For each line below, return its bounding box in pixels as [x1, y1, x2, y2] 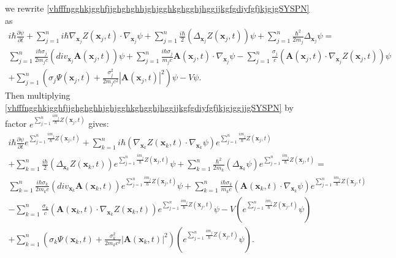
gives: [88, 117, 109, 130]
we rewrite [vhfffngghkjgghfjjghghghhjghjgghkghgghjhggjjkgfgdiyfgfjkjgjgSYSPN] [5, 2, 310, 14]
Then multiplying [5, 89, 70, 102]
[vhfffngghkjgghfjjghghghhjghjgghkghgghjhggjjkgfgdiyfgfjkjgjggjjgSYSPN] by [5, 101, 294, 113]
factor [5, 117, 27, 130]
